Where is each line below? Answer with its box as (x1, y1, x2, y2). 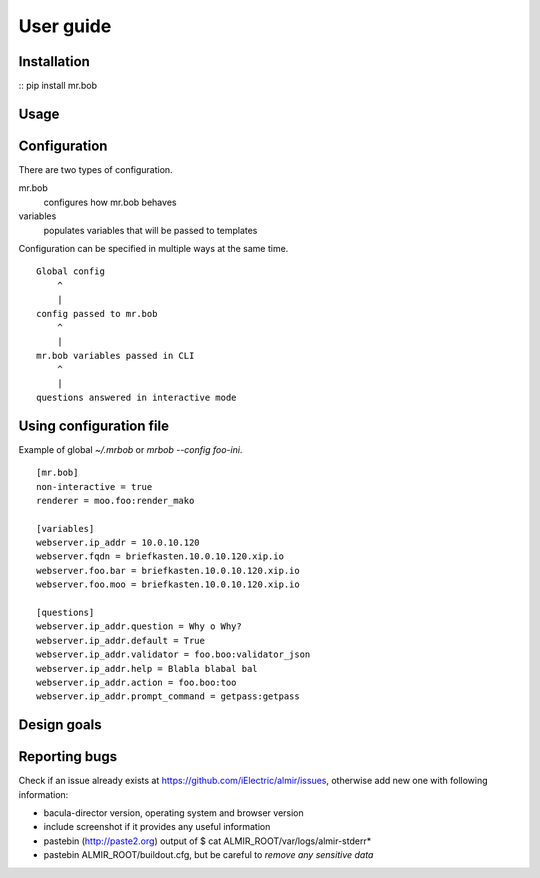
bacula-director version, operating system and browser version (43, 807, 304, 819)
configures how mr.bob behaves (43, 196, 177, 208)
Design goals (18, 716, 102, 734)
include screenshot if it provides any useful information (43, 821, 271, 833)
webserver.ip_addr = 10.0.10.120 (36, 537, 200, 549)
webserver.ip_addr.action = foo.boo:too (36, 677, 237, 688)
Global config (36, 266, 105, 277)
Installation (18, 53, 90, 70)
